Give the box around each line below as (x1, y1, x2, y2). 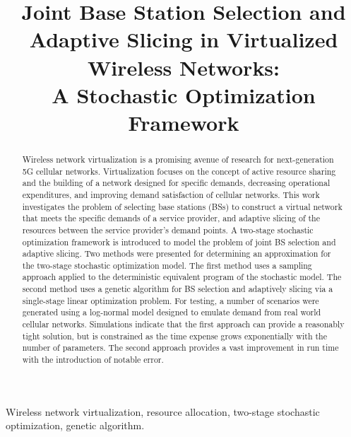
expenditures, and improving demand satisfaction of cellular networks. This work (22, 188, 320, 200)
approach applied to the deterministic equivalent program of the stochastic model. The (22, 271, 342, 283)
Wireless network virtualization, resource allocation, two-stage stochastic (6, 404, 320, 419)
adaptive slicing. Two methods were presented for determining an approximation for (22, 247, 331, 260)
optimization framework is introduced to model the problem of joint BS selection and (22, 235, 336, 247)
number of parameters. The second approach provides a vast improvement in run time (22, 342, 339, 354)
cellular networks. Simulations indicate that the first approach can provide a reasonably (22, 318, 345, 330)
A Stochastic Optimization (52, 80, 316, 109)
